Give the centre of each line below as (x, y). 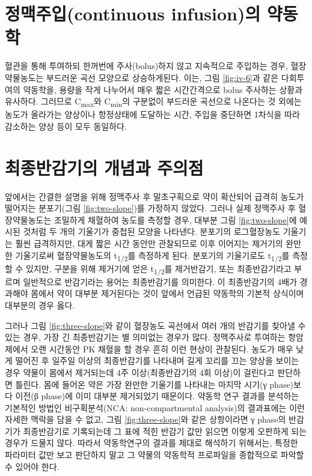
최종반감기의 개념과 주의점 (104, 167)
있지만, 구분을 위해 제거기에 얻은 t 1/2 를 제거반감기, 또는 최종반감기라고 (159, 269)
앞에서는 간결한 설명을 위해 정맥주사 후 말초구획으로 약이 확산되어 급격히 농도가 (154, 196)
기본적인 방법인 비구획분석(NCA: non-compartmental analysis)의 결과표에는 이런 (155, 407)
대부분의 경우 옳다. (40, 305)
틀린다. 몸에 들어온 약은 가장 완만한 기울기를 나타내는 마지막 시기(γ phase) (154, 384)
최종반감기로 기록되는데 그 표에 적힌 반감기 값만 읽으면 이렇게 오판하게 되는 (165, 431)
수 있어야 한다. (32, 466)
